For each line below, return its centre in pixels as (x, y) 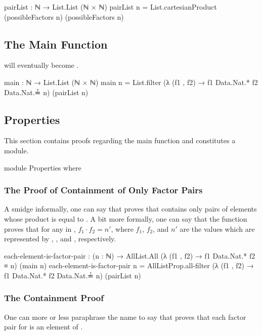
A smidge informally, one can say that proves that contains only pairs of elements (130, 209)
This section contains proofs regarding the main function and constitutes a (120, 140)
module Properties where (43, 167)
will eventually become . (41, 65)
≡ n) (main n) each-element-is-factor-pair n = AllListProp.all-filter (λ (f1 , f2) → (129, 265)
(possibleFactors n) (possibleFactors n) (64, 16)
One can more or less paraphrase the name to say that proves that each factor (125, 317)
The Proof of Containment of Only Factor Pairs (103, 190)
